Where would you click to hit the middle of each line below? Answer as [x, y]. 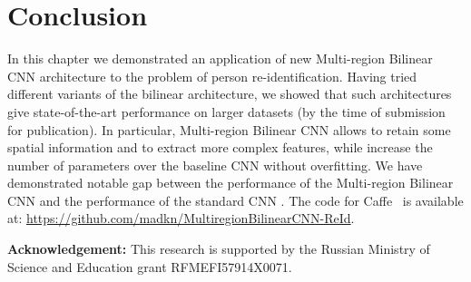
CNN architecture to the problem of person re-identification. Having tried [212, 76]
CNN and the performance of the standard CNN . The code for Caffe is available [235, 200]
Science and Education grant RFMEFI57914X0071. [150, 266]
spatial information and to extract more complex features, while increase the [220, 147]
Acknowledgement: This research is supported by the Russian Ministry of [219, 249]
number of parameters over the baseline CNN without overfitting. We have [215, 165]
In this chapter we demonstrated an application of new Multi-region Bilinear [220, 58]
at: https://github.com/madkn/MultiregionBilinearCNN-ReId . [181, 218]
